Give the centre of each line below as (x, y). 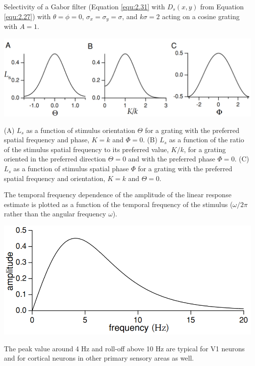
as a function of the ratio (207, 140)
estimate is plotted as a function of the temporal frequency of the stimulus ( (118, 204)
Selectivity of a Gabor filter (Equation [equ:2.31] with (85, 6)
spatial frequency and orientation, (55, 178)
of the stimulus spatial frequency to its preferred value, (87, 149)
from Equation (222, 6)
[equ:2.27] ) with (27, 16)
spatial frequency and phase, (47, 140)
